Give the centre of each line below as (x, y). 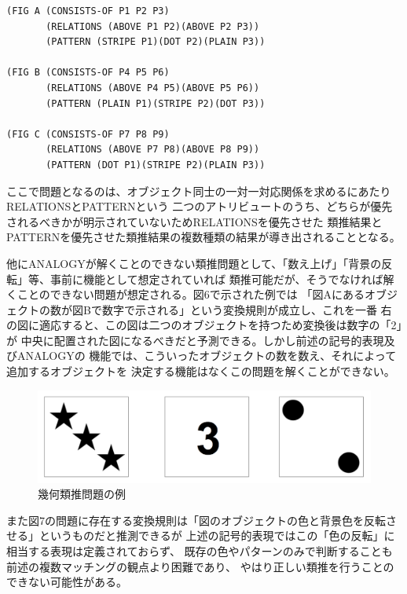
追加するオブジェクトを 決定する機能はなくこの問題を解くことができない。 (201, 371)
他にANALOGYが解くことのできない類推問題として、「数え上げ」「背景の (194, 263)
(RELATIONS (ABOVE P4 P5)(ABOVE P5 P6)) (153, 88)
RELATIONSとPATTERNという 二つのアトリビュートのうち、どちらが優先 (200, 206)
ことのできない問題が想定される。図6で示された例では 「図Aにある (191, 294)
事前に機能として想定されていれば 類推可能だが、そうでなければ (216, 279)
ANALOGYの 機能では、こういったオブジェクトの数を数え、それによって (207, 356)
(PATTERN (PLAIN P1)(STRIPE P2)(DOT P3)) (156, 103)
